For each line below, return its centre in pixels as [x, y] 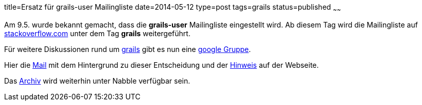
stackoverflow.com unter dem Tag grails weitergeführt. [97, 33]
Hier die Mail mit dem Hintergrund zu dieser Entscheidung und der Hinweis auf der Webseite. [161, 65]
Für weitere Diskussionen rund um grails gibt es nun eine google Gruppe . [128, 49]
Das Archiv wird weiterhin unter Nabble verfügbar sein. [97, 81]
